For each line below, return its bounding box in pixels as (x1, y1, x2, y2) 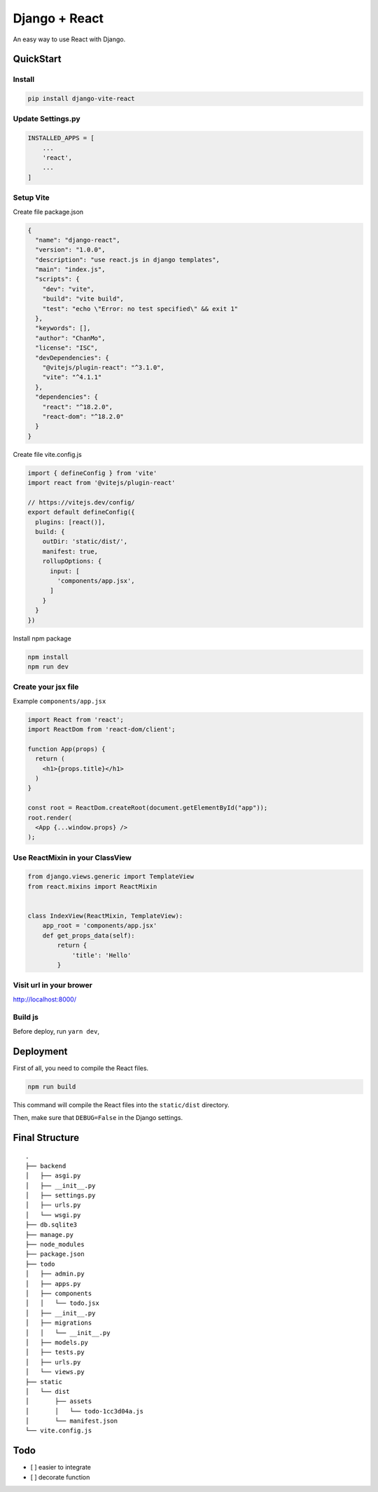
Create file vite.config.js (13, 450, 82, 458)
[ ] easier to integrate (30, 1463, 91, 1472)
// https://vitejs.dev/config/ (27, 498, 136, 506)
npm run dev (27, 662, 69, 671)
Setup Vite (13, 193, 50, 203)
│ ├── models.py (25, 1339, 89, 1346)
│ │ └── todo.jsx (25, 1299, 99, 1307)
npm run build (27, 1083, 76, 1090)
